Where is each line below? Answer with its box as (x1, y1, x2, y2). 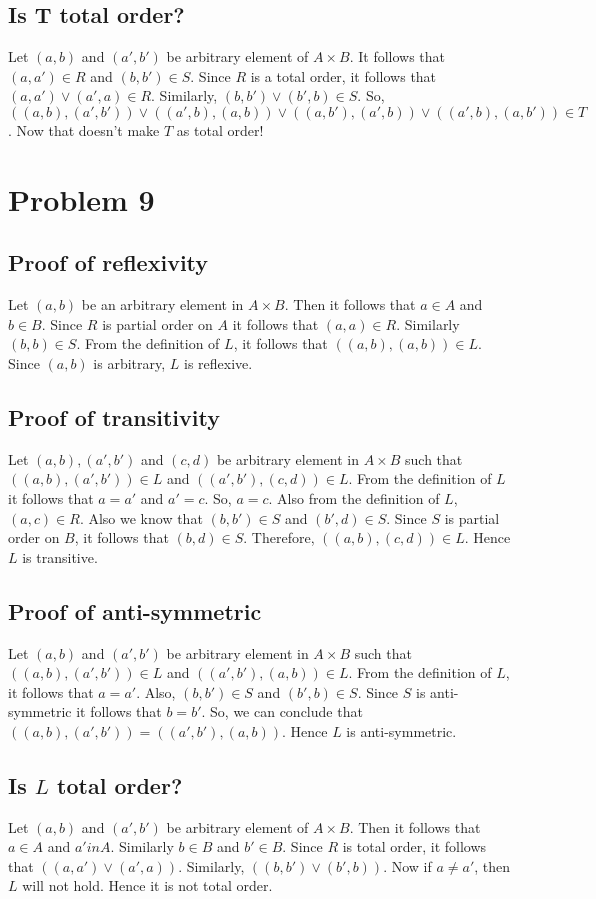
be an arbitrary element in (81, 294, 244, 315)
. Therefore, (243, 527, 315, 548)
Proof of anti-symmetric (8, 595, 262, 626)
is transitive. (22, 546, 98, 567)
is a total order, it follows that (250, 65, 437, 86)
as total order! (176, 119, 264, 140)
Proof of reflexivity (8, 247, 209, 278)
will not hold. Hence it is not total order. (22, 875, 273, 896)
